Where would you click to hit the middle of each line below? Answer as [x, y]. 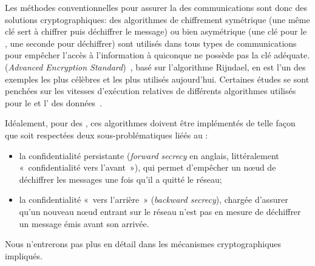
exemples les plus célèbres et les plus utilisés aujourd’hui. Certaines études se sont [157, 79]
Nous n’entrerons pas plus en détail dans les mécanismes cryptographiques [143, 244]
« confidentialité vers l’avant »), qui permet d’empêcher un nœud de [147, 167]
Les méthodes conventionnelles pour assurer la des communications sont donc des [156, 7]
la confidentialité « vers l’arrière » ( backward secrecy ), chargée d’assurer [154, 199]
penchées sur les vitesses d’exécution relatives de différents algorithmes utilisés [151, 91]
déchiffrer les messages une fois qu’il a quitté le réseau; [120, 179]
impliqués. [24, 255]
